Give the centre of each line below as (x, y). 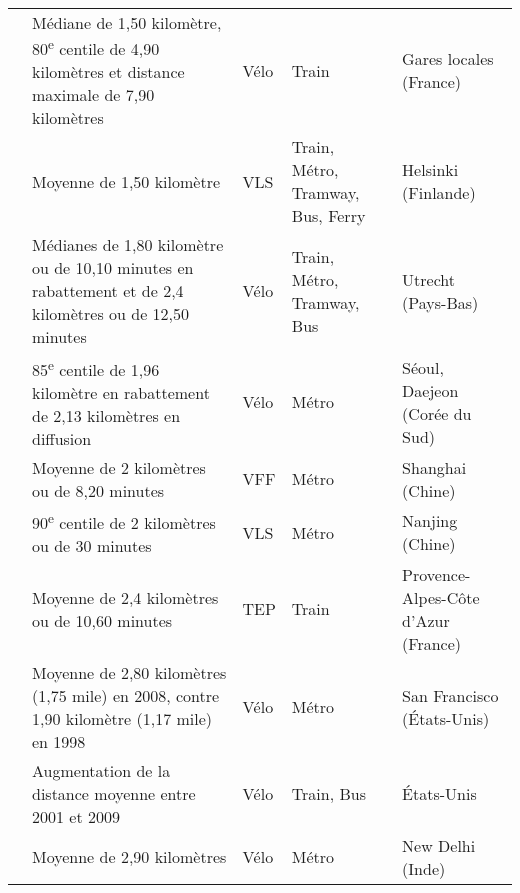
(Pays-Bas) (440, 302)
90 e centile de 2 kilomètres (124, 520)
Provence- (436, 574)
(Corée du (437, 413)
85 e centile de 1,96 (96, 367)
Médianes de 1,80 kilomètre (128, 245)
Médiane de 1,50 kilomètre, (127, 22)
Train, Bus (328, 793)
